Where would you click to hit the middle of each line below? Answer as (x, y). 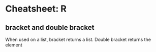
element (14, 45)
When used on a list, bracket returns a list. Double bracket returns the (78, 39)
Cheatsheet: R (36, 9)
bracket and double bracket (50, 28)
